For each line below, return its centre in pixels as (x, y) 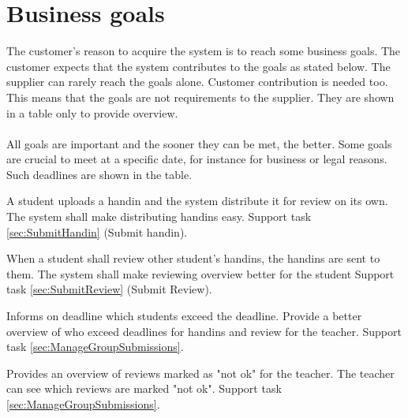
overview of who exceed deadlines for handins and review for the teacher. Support (204, 331)
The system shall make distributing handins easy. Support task (159, 216)
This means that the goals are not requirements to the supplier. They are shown (200, 97)
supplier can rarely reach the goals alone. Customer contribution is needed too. (197, 82)
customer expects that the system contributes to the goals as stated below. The (198, 66)
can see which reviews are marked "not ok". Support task (144, 388)
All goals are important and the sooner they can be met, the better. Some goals (199, 143)
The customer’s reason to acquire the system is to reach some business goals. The (204, 51)
